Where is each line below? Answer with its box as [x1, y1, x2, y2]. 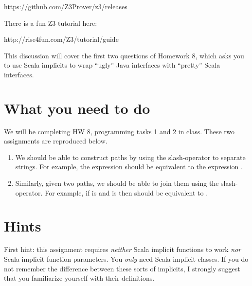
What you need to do [4, 98, 150, 118]
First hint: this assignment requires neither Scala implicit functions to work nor [4, 244, 241, 254]
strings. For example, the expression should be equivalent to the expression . [15, 161, 243, 172]
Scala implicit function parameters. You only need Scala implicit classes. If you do [4, 253, 249, 264]
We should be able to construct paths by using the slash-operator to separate [15, 152, 246, 162]
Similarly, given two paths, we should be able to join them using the [15, 178, 219, 188]
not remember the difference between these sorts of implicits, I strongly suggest [4, 263, 240, 273]
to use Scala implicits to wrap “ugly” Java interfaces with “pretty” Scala [4, 60, 220, 70]
